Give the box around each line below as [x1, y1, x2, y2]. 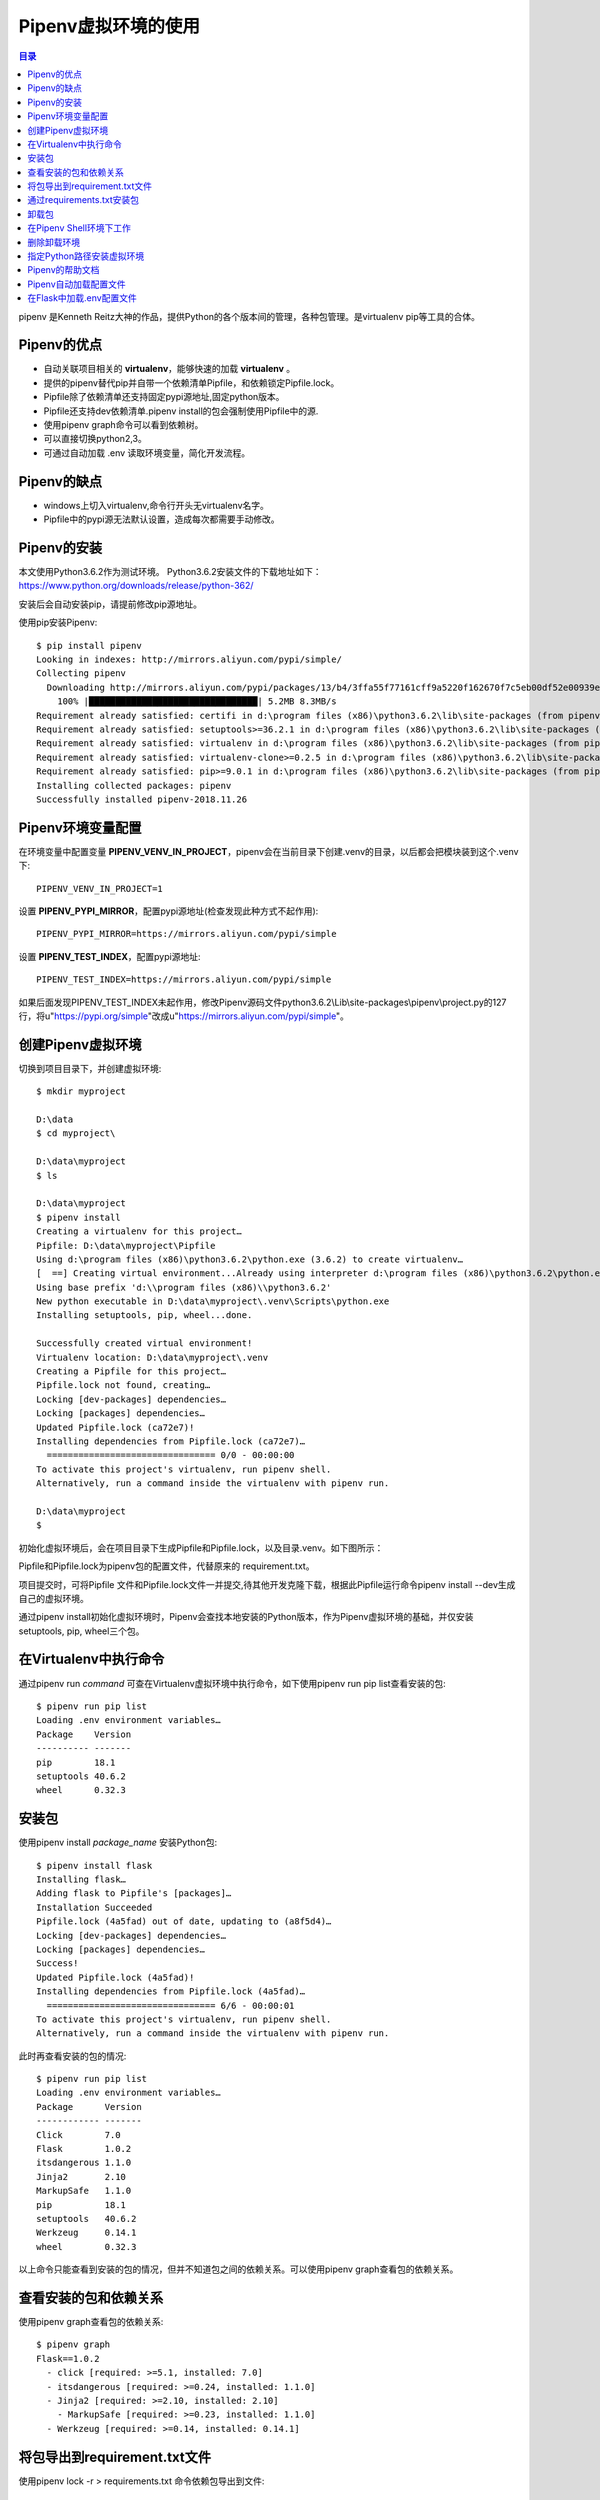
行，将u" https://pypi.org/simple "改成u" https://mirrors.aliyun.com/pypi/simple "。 [18, 1010, 350, 1022]
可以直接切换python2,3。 [43, 433, 147, 445]
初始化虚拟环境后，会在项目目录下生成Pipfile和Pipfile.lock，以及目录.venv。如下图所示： [18, 1541, 384, 1554]
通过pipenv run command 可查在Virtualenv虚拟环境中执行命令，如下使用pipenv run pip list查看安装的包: [18, 1677, 446, 1689]
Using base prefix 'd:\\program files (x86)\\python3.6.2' [36, 1281, 332, 1293]
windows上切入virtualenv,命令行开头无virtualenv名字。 [43, 499, 270, 511]
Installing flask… [36, 1874, 127, 1885]
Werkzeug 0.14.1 [36, 2227, 137, 2239]
